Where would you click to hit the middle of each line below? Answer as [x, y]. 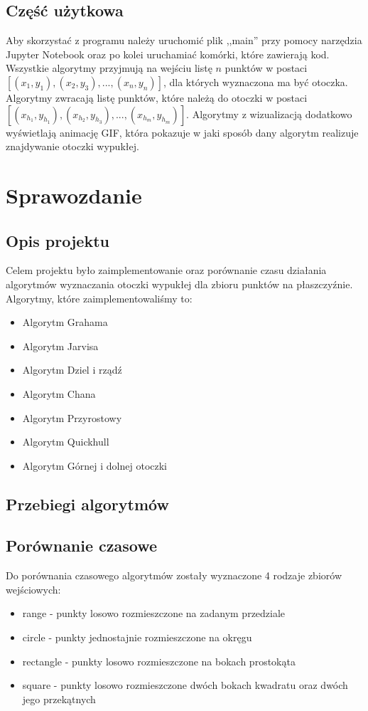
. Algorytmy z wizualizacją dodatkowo [269, 114]
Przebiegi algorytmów [87, 504]
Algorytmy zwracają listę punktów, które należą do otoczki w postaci [157, 97]
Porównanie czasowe [82, 546]
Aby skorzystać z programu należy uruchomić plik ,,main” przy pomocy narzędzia [184, 40]
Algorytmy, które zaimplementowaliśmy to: [99, 298]
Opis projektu [58, 240]
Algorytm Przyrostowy [72, 417]
